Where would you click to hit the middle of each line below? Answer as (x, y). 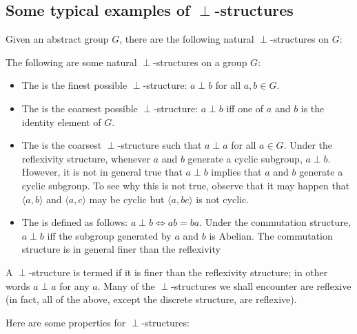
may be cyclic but (127, 199)
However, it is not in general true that (102, 172)
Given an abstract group (57, 39)
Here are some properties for (66, 322)
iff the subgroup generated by (109, 235)
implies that (236, 172)
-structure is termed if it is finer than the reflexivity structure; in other (178, 272)
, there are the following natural (187, 39)
